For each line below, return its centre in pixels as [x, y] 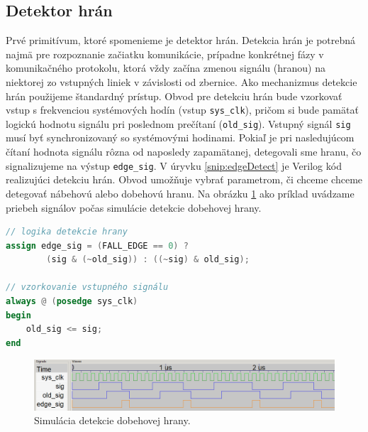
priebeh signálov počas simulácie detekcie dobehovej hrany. [134, 207]
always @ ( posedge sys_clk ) [72, 302]
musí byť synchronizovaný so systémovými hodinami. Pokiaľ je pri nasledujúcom [180, 137]
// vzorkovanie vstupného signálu [87, 287]
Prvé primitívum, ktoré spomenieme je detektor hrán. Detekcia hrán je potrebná [181, 40]
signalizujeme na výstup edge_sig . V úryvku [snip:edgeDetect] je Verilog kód [174, 165]
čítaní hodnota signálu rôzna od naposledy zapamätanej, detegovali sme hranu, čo [184, 152]
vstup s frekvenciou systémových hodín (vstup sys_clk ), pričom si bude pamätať [182, 110]
